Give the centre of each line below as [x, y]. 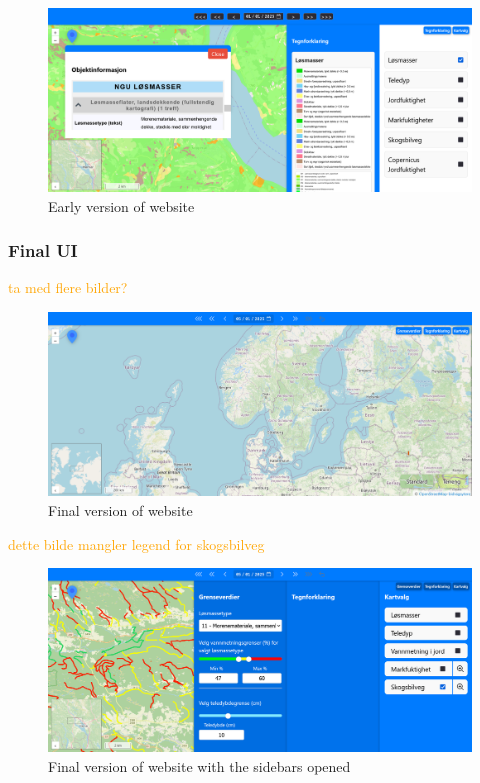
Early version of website [121, 205]
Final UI [43, 250]
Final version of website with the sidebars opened [199, 766]
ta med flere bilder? [68, 287]
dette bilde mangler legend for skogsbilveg [136, 543]
